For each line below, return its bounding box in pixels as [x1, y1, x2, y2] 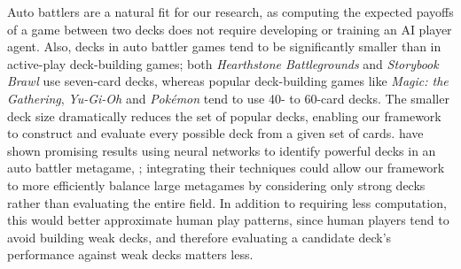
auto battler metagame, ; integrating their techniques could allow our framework [7, 158, 445, 177]
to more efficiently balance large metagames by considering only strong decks [7, 175, 426, 194]
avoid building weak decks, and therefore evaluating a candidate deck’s [7, 227, 392, 246]
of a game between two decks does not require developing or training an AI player [7, 19, 452, 38]
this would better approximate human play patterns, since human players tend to [7, 211, 449, 229]
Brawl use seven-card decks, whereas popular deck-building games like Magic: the [7, 72, 449, 90]
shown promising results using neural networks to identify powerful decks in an [7, 141, 436, 159]
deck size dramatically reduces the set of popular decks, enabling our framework [7, 106, 441, 125]
